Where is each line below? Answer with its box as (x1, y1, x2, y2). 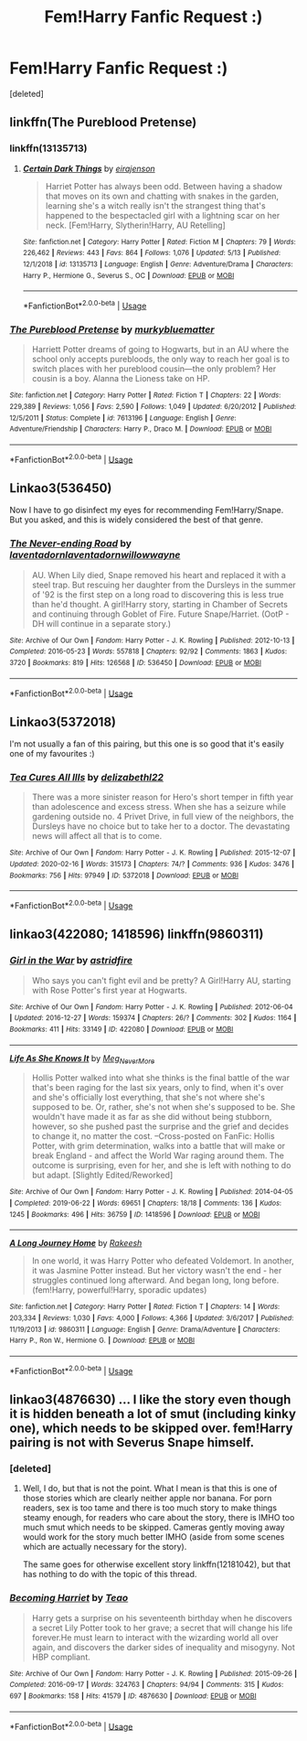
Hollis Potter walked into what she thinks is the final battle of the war (31, 1072, 291, 1083)
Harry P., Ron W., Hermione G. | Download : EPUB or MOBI (9, 1336, 195, 1346)
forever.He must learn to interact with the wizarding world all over (31, 1631, 279, 1643)
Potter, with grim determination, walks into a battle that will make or (31, 1141, 286, 1152)
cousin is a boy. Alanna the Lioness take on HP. (31, 373, 210, 384)
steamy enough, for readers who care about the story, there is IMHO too (22, 1512, 295, 1523)
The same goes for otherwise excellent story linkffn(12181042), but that (22, 1559, 291, 1570)
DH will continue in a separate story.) (31, 618, 172, 629)
